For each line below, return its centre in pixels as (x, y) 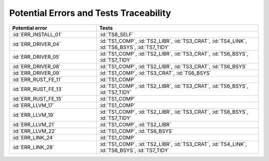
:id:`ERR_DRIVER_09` (36, 73)
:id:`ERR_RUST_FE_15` (38, 98)
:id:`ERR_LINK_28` (33, 147)
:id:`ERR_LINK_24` (33, 138)
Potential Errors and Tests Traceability (90, 13)
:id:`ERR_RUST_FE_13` (38, 89)
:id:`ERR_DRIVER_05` (36, 57)
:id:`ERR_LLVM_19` (33, 115)
